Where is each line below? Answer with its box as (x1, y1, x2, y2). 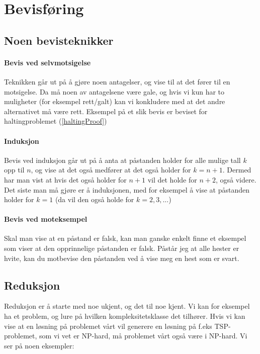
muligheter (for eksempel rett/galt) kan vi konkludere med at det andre (4, 96, 225, 107)
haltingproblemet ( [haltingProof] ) (4, 116, 107, 126)
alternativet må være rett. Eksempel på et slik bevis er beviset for (4, 106, 208, 116)
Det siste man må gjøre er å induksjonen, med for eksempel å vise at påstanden (4, 184, 250, 195)
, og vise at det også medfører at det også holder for (31, 164, 191, 175)
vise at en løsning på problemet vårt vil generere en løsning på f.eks (4, 320, 212, 331)
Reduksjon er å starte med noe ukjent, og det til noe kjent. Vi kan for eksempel (4, 301, 250, 311)
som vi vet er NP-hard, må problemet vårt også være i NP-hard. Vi (39, 330, 247, 341)
